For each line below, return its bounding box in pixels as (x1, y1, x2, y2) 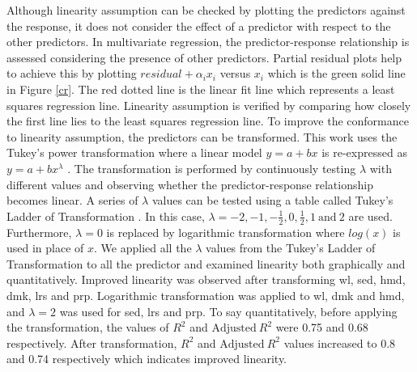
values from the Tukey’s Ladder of (206, 239, 376, 256)
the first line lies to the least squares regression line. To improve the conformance (6, 112, 409, 129)
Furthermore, (6, 223, 72, 240)
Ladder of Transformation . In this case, (6, 207, 205, 224)
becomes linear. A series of (6, 192, 138, 209)
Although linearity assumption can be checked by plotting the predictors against (6, 2, 406, 18)
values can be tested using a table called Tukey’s (151, 192, 394, 209)
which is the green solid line (267, 65, 406, 82)
